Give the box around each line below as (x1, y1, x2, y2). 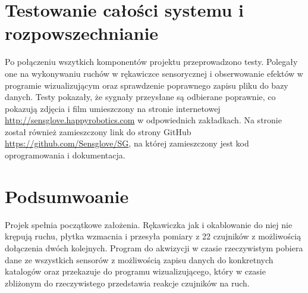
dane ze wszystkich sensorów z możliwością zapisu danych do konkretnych (5, 253, 274, 266)
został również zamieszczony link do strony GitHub (5, 125, 191, 138)
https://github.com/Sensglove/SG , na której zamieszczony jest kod (5, 137, 249, 149)
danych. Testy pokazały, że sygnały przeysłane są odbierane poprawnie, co (5, 91, 276, 103)
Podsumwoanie (5, 183, 129, 208)
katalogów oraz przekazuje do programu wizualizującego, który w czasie (5, 265, 266, 278)
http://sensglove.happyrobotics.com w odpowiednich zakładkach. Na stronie (5, 114, 282, 126)
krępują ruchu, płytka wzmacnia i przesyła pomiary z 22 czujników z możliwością (5, 230, 301, 242)
